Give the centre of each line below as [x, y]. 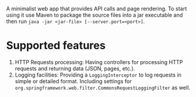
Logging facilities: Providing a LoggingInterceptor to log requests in [98, 75]
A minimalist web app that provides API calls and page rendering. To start [97, 9]
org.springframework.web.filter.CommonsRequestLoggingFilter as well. [102, 87]
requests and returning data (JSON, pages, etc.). [75, 68]
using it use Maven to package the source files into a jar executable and [95, 15]
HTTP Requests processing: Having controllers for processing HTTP [99, 62]
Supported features [56, 46]
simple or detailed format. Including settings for [73, 81]
